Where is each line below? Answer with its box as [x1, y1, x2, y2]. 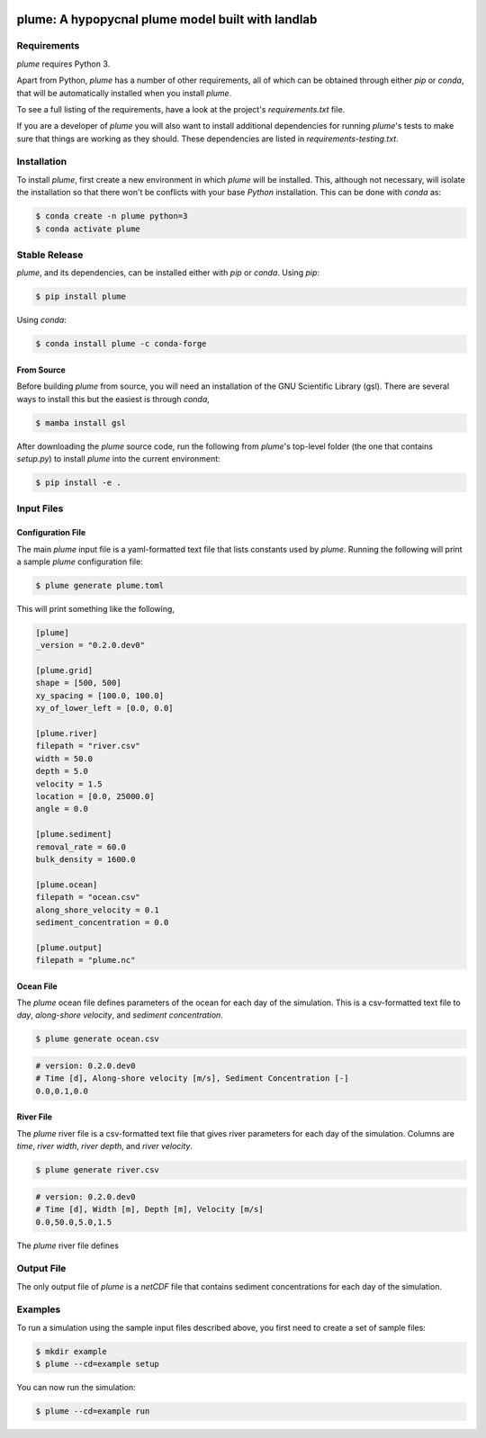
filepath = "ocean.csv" [35, 892, 141, 903]
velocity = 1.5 [35, 778, 103, 789]
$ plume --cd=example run [35, 1407, 150, 1416]
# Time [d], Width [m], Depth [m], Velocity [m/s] [35, 1204, 265, 1215]
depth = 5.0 [35, 766, 89, 777]
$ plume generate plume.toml [35, 580, 165, 590]
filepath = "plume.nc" [35, 955, 136, 966]
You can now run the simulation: [16, 1382, 137, 1393]
